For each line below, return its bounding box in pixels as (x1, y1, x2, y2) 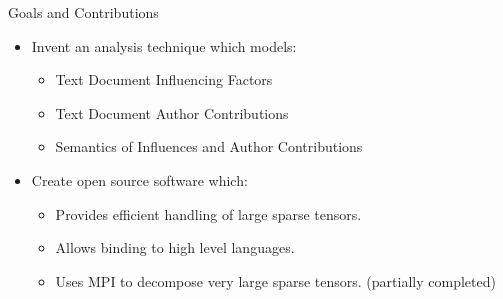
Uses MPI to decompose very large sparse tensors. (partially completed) (55, 270, 496, 291)
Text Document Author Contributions (55, 102, 289, 123)
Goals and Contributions (8, 2, 159, 22)
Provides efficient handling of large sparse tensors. (55, 203, 362, 224)
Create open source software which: (31, 169, 248, 190)
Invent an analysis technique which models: (31, 35, 297, 56)
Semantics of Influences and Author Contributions (55, 136, 363, 157)
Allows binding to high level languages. (55, 237, 295, 258)
